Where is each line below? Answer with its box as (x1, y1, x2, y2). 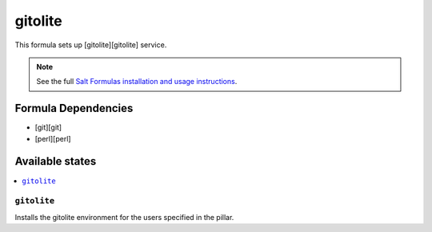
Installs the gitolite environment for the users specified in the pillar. (14, 212, 234, 222)
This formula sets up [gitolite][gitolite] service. (14, 40, 167, 50)
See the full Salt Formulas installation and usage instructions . (36, 77, 238, 86)
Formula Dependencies (14, 102, 134, 115)
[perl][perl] (34, 134, 71, 143)
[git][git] (34, 122, 62, 132)
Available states (14, 154, 97, 168)
